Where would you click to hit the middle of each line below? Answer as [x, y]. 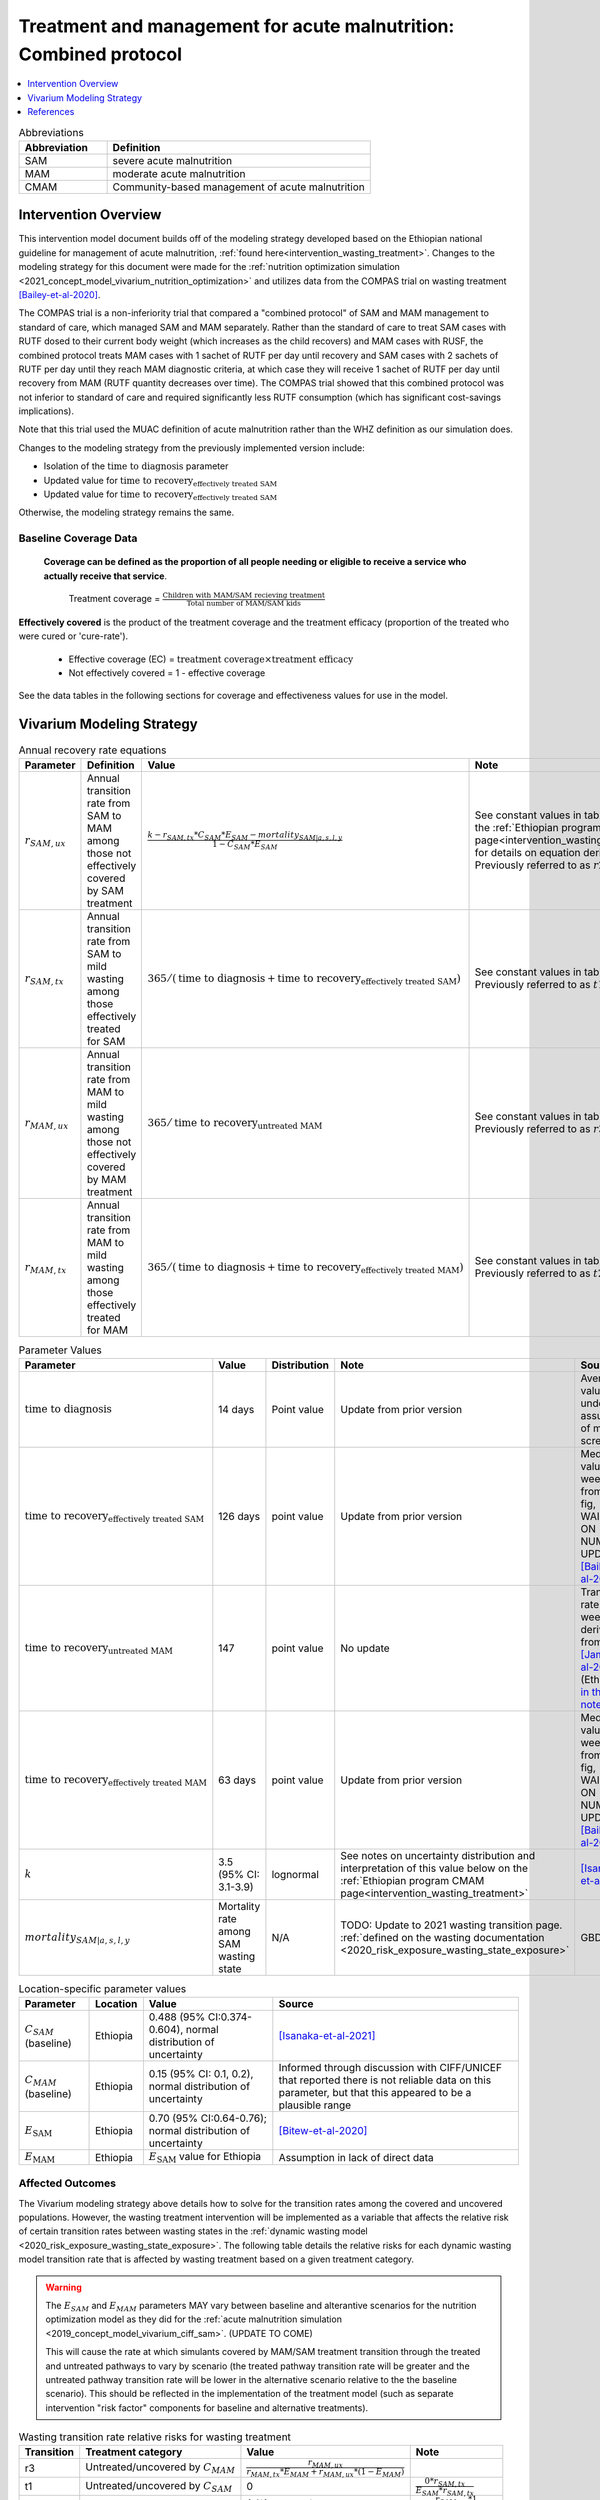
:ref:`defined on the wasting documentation [442, 1938]
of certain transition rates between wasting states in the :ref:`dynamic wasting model [193, 2231]
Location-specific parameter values [102, 1989]
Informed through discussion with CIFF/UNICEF [390, 2068]
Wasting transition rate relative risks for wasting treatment [155, 2437]
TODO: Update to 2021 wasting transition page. [451, 1925]
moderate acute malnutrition [179, 173]
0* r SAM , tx [445, 2481]
